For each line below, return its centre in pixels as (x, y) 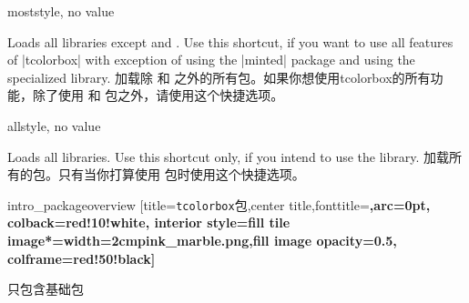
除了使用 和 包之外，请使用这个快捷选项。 (158, 95)
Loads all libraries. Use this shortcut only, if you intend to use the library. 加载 (229, 156)
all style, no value (54, 125)
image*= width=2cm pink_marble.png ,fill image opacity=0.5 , (202, 240)
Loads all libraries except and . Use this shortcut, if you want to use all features (230, 41)
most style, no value (61, 11)
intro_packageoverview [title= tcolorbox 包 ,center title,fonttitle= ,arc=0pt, (219, 204)
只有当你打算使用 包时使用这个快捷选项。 (181, 174)
